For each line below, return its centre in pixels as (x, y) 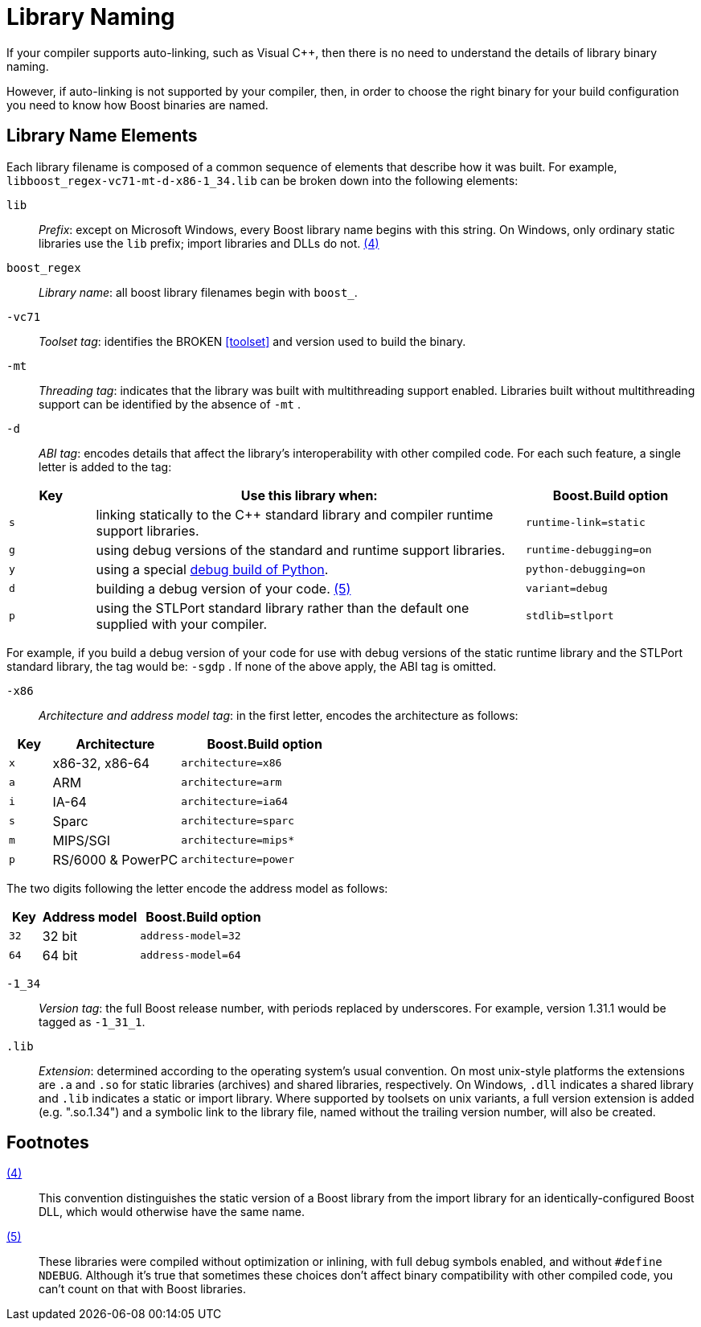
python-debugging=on (586, 569)
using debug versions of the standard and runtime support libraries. (301, 550)
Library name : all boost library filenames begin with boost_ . (198, 292)
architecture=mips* (238, 840)
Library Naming (91, 17)
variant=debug (567, 589)
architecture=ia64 (235, 802)
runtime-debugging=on (589, 550)
